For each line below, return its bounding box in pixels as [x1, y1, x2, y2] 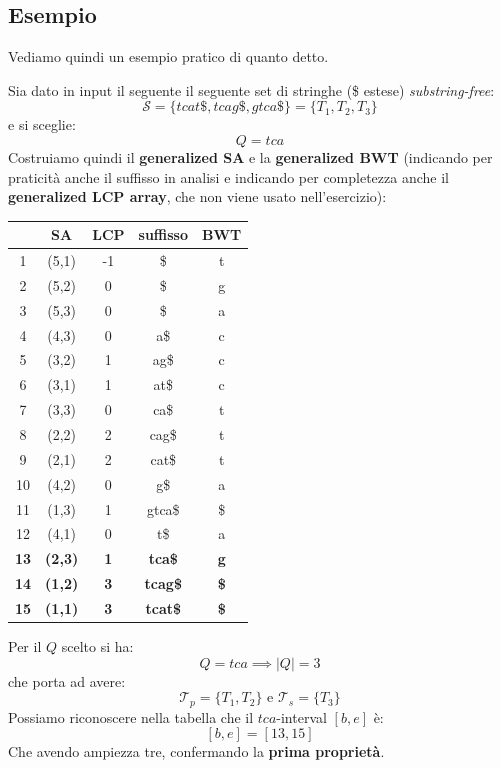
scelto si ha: [61, 636, 134, 657]
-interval [276, 706, 327, 727]
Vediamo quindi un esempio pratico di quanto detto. [8, 46, 329, 67]
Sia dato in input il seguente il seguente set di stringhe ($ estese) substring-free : [8, 79, 495, 100]
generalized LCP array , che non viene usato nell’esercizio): [8, 186, 387, 207]
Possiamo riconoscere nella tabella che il [8, 706, 254, 727]
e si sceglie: [8, 114, 76, 135]
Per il [8, 636, 42, 657]
